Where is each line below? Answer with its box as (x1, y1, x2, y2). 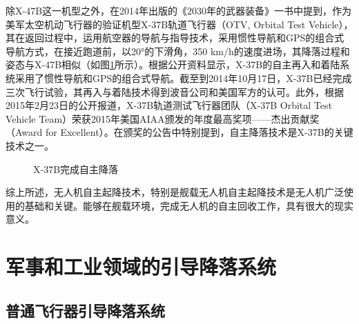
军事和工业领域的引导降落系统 (6, 252, 277, 281)
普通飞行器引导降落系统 (6, 299, 165, 321)
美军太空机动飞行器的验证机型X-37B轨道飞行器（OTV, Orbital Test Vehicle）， (6, 17, 353, 31)
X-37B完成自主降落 (33, 161, 119, 176)
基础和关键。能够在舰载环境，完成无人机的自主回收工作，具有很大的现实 (24, 198, 353, 212)
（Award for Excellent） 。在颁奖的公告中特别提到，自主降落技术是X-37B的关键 (6, 125, 353, 139)
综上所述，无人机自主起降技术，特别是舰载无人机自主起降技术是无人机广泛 (6, 185, 344, 199)
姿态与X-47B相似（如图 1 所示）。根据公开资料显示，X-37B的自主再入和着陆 (6, 57, 340, 72)
